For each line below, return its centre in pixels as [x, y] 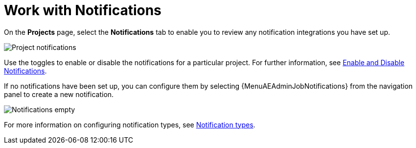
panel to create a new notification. [59, 94]
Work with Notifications [83, 10]
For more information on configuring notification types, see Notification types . [130, 124]
